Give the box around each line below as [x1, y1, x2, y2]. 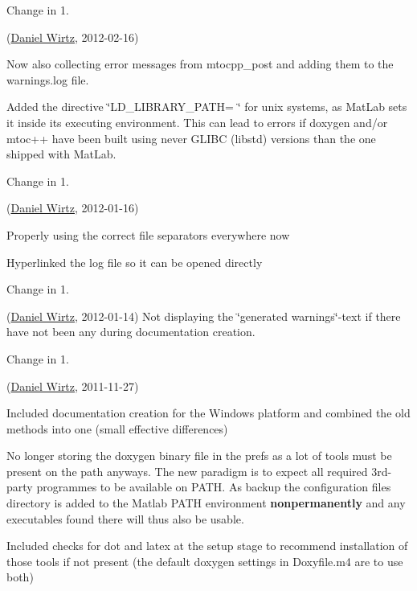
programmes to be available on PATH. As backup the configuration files [36, 478, 391, 495]
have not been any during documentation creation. [6, 323, 256, 340]
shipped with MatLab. [6, 146, 117, 162]
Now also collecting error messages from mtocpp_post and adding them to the [6, 55, 394, 72]
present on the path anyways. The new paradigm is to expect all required [6, 462, 368, 479]
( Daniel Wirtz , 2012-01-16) [6, 199, 139, 216]
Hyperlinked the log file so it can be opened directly [6, 253, 263, 270]
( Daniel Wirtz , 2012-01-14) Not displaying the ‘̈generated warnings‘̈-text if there [6, 307, 401, 324]
